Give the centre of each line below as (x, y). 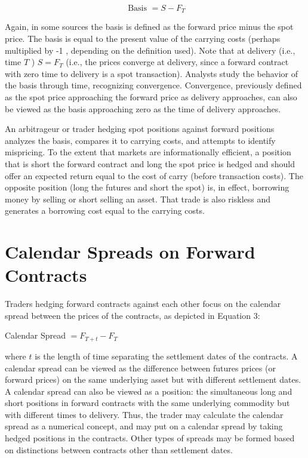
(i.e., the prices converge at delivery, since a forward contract (177, 62)
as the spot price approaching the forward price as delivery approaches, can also (151, 97)
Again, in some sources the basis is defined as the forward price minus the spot (149, 27)
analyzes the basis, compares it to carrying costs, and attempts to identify (140, 140)
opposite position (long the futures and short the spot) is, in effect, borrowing (147, 187)
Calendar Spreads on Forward (130, 252)
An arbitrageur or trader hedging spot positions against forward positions (140, 129)
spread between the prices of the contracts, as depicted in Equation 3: (133, 315)
